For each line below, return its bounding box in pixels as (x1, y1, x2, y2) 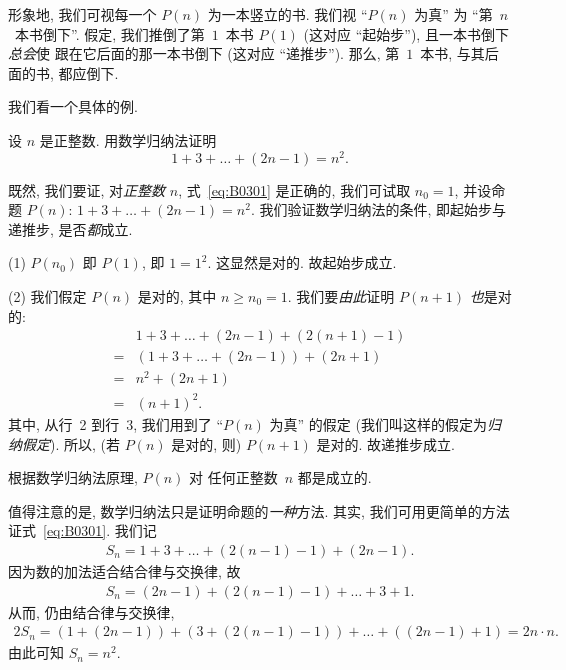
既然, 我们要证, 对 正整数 (8, 179, 166, 200)
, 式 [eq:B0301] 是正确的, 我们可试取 (178, 179, 411, 200)
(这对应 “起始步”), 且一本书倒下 (303, 23, 509, 44)
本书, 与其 (420, 43, 485, 64)
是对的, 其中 (137, 286, 217, 307)
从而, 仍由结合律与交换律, (8, 601, 175, 622)
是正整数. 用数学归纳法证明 (39, 129, 217, 150)
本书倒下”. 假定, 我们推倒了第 (14, 23, 205, 44)
